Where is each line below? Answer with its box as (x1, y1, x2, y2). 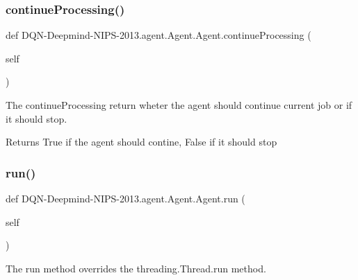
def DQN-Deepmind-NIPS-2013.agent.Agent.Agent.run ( (6, 191, 245, 205)
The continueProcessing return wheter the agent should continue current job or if (6, 98, 352, 112)
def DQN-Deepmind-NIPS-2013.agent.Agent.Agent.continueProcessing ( (6, 28, 311, 42)
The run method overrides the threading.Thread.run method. (6, 261, 266, 275)
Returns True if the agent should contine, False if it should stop (6, 134, 277, 149)
